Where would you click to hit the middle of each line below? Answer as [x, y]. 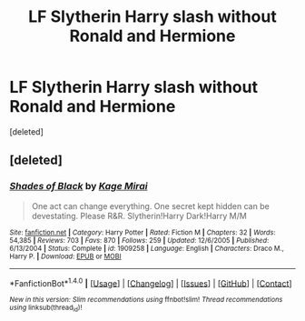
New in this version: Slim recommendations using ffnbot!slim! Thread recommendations [146, 300]
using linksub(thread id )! [46, 308]
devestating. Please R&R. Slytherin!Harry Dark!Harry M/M [139, 216]
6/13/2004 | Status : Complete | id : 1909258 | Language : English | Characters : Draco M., [147, 248]
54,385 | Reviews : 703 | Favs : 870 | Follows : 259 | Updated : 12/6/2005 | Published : [139, 240]
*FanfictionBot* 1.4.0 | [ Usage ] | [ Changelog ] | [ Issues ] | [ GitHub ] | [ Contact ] [151, 282]
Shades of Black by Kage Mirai [79, 186]
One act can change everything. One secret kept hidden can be [150, 206]
